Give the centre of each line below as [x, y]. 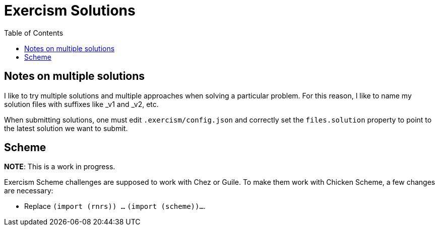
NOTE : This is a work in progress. [60, 167]
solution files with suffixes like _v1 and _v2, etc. [81, 104]
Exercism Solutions [70, 11]
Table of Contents [34, 33]
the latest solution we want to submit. [66, 128]
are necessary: [29, 191]
